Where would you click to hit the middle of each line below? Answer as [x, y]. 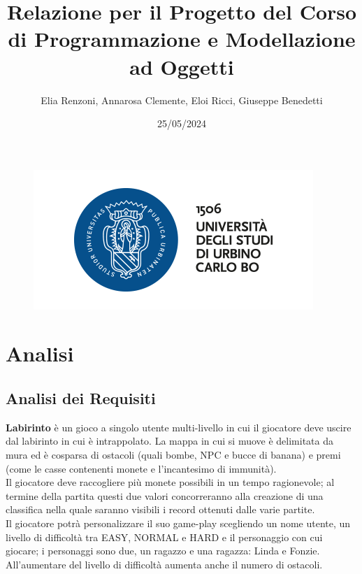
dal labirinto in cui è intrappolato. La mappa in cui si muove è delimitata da [169, 441]
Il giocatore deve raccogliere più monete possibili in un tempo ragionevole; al [170, 482]
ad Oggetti [182, 66]
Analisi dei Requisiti [81, 398]
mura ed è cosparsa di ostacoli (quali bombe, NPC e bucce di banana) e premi [173, 455]
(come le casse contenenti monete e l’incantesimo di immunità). [141, 468]
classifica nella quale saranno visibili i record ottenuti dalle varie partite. [160, 509]
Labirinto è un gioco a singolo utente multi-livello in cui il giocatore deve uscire [179, 427]
